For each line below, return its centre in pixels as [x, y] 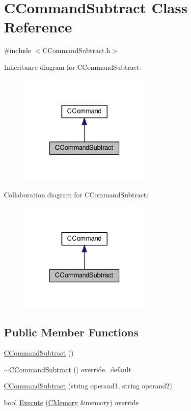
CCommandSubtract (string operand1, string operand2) [88, 386]
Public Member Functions [71, 332]
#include [18, 50]
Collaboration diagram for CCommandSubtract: [76, 194]
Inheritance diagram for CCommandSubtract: [73, 67]
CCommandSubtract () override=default [70, 369]
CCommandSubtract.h [76, 50]
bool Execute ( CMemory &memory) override [71, 402]
